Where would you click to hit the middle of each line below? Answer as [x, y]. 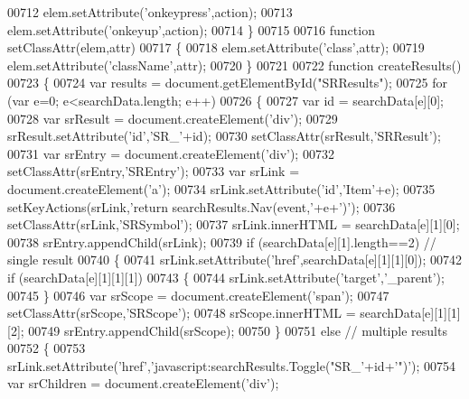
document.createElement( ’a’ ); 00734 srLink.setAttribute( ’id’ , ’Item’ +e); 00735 [221, 188]
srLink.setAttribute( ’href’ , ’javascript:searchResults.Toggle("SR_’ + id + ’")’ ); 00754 [232, 365]
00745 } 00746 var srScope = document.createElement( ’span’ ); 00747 [198, 295]
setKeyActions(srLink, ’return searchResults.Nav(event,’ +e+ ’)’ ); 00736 [202, 206]
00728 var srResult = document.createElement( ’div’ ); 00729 [173, 118]
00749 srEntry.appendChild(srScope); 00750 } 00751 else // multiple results [238, 330]
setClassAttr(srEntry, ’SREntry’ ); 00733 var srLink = [154, 171]
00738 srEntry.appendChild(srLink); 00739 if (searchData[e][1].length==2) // [222, 241]
